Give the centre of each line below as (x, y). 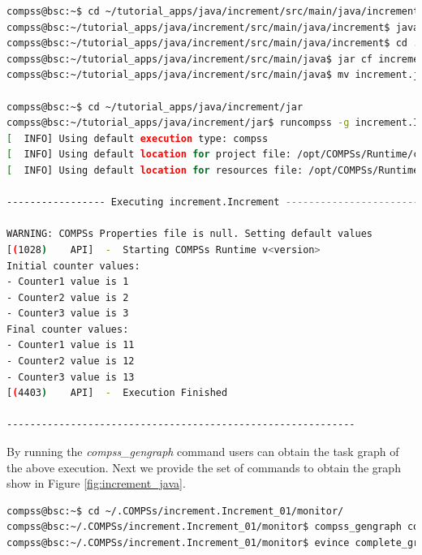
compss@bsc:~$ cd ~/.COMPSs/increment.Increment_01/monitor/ (175, 511)
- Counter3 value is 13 (71, 377)
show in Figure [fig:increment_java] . (96, 483)
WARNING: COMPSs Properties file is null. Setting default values (190, 234)
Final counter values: (68, 329)
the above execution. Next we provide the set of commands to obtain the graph (204, 467)
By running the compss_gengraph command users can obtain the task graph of (203, 452)
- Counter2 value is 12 (71, 361)
